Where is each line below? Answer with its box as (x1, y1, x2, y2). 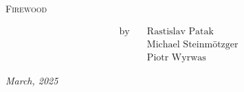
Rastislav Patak (146, 26, 214, 36)
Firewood (5, 1, 47, 15)
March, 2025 (5, 73, 58, 87)
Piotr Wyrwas (146, 52, 206, 62)
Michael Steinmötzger (146, 39, 239, 49)
